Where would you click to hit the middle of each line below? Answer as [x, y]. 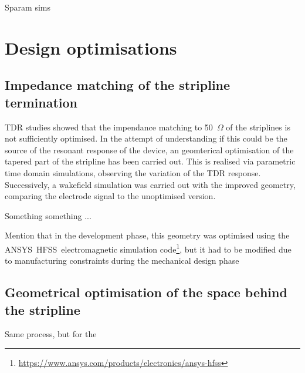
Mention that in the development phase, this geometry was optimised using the [147, 235]
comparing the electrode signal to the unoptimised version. [110, 196]
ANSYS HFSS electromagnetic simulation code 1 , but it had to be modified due [148, 248]
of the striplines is [258, 127]
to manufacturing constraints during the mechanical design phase [122, 261]
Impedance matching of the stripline [118, 85]
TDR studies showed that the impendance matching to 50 [109, 127]
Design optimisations [91, 47]
